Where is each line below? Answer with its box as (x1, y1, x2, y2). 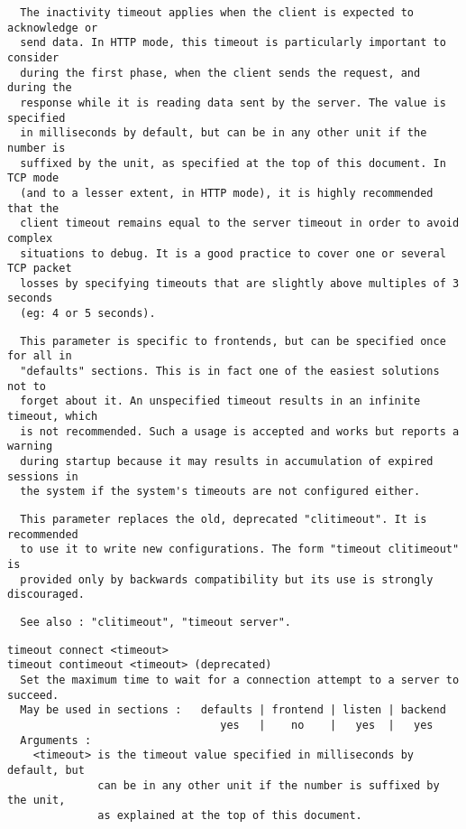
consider (7, 51, 59, 64)
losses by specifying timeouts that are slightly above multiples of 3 (20, 276, 460, 290)
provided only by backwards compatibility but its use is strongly (20, 573, 434, 586)
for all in (7, 349, 72, 363)
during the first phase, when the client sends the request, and (20, 66, 421, 79)
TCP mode (7, 172, 59, 185)
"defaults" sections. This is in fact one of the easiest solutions (20, 365, 440, 378)
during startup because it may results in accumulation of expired (20, 455, 434, 469)
